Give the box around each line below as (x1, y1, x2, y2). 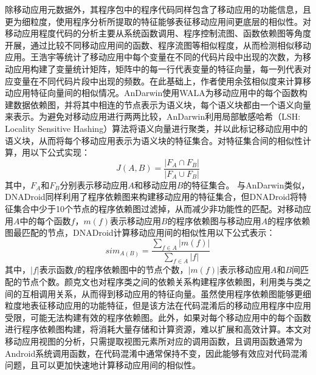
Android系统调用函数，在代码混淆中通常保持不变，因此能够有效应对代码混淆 (5, 346, 308, 359)
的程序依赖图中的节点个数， (77, 263, 188, 276)
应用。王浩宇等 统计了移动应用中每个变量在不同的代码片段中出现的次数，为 (5, 50, 303, 63)
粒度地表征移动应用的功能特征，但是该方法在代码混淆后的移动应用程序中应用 (5, 299, 311, 312)
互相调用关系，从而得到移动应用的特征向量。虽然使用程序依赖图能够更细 (21, 287, 311, 300)
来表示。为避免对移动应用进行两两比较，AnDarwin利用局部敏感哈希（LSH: (5, 110, 301, 123)
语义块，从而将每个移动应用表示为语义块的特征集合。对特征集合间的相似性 (5, 134, 303, 146)
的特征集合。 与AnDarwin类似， (183, 178, 310, 191)
